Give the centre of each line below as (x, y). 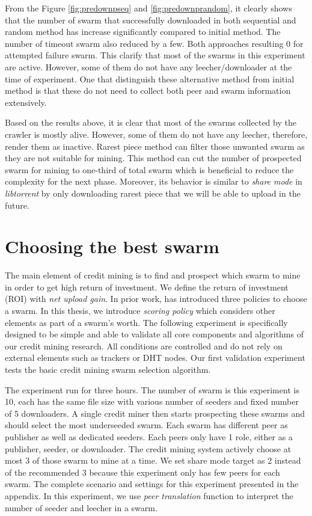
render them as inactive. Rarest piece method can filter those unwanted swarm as (155, 146)
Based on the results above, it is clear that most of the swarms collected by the (151, 122)
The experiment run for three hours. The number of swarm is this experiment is (152, 389)
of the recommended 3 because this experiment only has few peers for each (142, 472)
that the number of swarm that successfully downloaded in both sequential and (151, 20)
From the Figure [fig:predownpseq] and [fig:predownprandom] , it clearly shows (148, 8)
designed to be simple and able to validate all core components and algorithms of (154, 334)
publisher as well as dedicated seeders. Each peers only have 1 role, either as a (149, 436)
